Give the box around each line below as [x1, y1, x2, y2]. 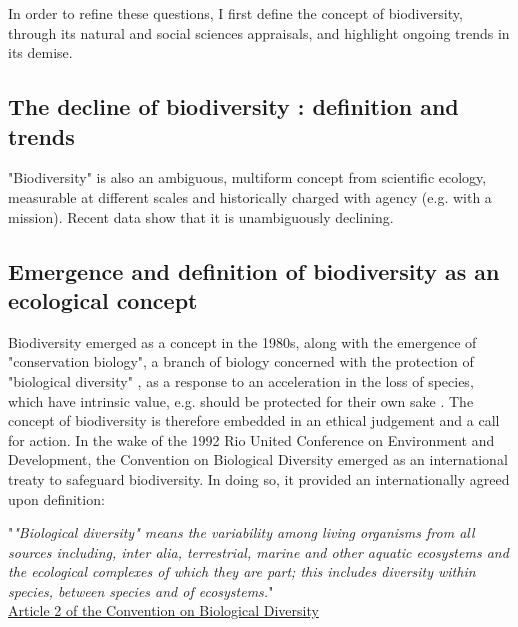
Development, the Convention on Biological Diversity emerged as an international [8, 449, 508, 470]
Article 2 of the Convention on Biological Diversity [8, 600, 319, 621]
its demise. [8, 42, 73, 63]
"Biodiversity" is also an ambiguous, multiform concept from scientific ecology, [8, 167, 487, 188]
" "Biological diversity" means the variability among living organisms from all [8, 522, 475, 543]
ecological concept [8, 284, 198, 315]
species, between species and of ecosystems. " [8, 580, 274, 601]
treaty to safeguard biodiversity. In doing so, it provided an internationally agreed [8, 468, 510, 489]
